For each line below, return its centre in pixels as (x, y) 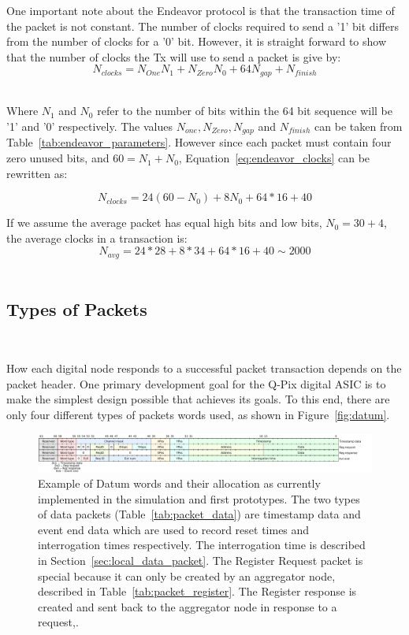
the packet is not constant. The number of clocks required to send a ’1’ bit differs (203, 26)
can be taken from (359, 126)
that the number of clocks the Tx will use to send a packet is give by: (174, 56)
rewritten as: (37, 173)
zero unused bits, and (58, 158)
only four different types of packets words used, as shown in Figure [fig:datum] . (198, 415)
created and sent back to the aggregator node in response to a (188, 606)
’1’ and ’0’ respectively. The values (89, 126)
